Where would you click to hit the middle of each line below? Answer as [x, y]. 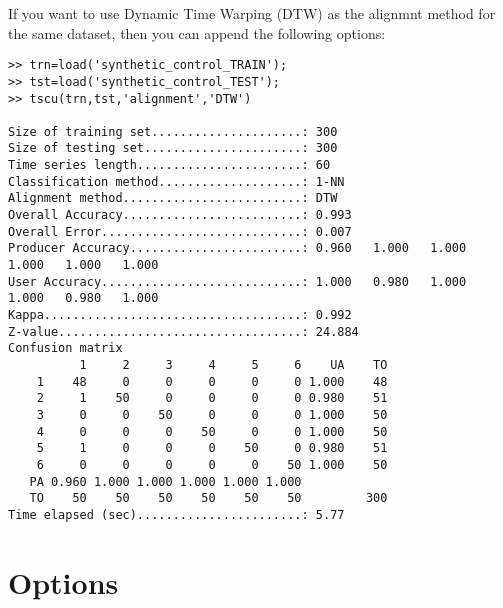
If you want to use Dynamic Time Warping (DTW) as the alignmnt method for [252, 13]
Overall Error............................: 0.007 [180, 231]
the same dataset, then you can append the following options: [197, 32]
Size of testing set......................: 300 [173, 148]
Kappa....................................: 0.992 [180, 315]
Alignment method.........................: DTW [173, 198]
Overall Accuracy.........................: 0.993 [180, 215]
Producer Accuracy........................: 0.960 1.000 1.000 [237, 248]
